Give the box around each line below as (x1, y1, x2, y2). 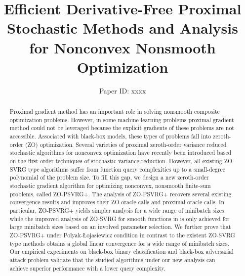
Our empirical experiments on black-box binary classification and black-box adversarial (9, 247, 234, 256)
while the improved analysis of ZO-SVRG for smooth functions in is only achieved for (9, 214, 230, 223)
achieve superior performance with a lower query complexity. (9, 264, 166, 272)
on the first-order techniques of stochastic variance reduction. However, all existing (9, 157, 222, 165)
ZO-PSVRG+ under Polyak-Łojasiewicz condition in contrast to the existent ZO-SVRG (9, 230, 235, 239)
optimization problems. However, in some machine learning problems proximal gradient (9, 115, 234, 124)
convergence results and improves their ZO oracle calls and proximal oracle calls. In (9, 198, 224, 206)
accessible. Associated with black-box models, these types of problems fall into (9, 132, 211, 140)
